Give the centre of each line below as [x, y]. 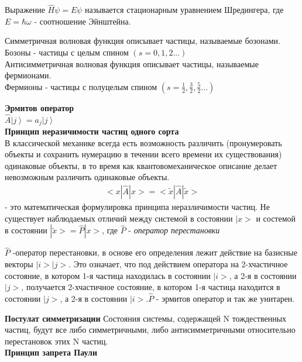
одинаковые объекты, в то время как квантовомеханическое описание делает [141, 165]
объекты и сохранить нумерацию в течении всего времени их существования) [143, 154]
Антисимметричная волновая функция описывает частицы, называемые [132, 63]
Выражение [25, 10]
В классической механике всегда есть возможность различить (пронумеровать [143, 142]
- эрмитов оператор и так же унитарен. [225, 299]
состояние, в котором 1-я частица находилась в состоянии [108, 275]
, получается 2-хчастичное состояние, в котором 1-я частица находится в [151, 287]
